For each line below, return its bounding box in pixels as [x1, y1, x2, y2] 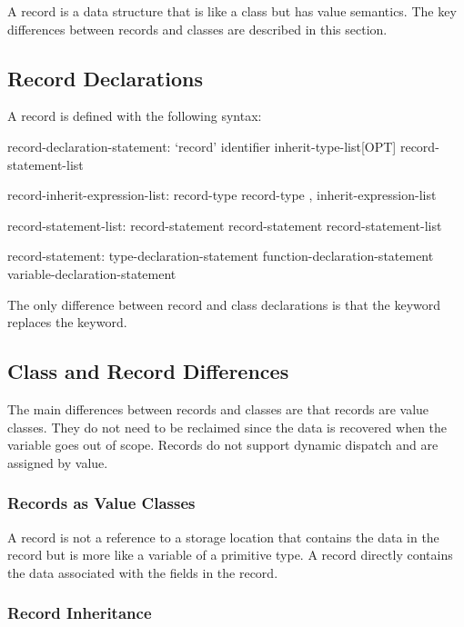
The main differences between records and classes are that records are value [7, 399, 429, 418]
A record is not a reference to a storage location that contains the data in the [7, 527, 439, 546]
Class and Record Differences [7, 357, 289, 385]
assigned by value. [7, 453, 108, 472]
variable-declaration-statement [7, 264, 177, 283]
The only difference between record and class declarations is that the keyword [7, 294, 441, 313]
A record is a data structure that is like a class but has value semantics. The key [7, 2, 457, 20]
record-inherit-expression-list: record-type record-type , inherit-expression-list [7, 185, 437, 204]
